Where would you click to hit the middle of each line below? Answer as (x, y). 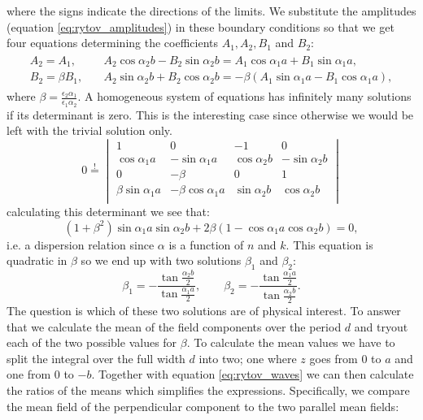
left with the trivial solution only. (89, 130)
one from (29, 374)
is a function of (206, 244)
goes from (334, 358)
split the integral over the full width (96, 358)
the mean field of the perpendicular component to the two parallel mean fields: (203, 406)
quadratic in (37, 260)
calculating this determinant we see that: (108, 211)
